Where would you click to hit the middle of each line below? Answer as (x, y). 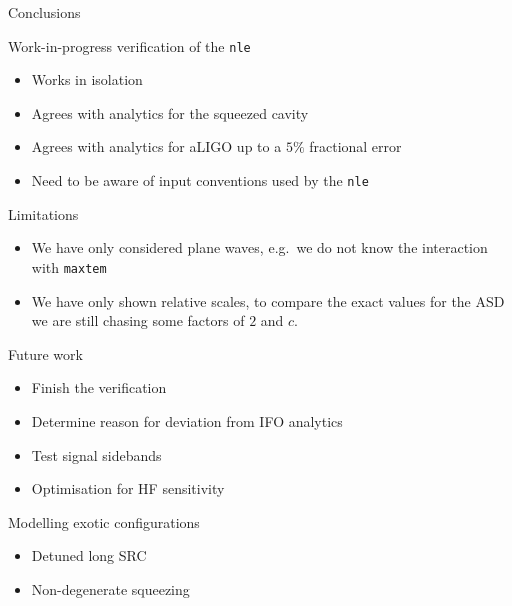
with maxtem (69, 266)
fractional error (355, 146)
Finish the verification (99, 387)
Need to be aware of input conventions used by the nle (200, 180)
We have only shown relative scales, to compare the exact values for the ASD (268, 300)
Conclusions (44, 12)
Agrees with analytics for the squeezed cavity (170, 112)
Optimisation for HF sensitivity (128, 488)
